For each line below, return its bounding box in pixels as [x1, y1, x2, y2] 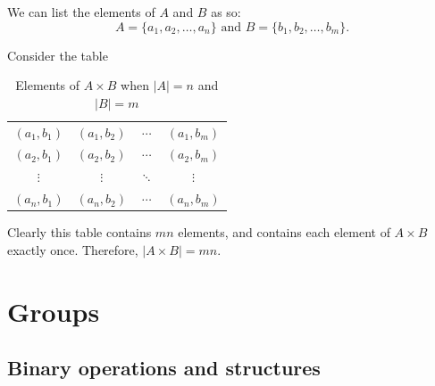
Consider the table [7, 45, 108, 64]
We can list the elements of [7, 3, 155, 21]
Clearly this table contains [7, 223, 152, 242]
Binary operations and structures [7, 354, 321, 382]
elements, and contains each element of [178, 223, 390, 242]
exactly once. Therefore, [7, 240, 138, 259]
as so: [211, 3, 241, 21]
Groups [7, 292, 100, 329]
